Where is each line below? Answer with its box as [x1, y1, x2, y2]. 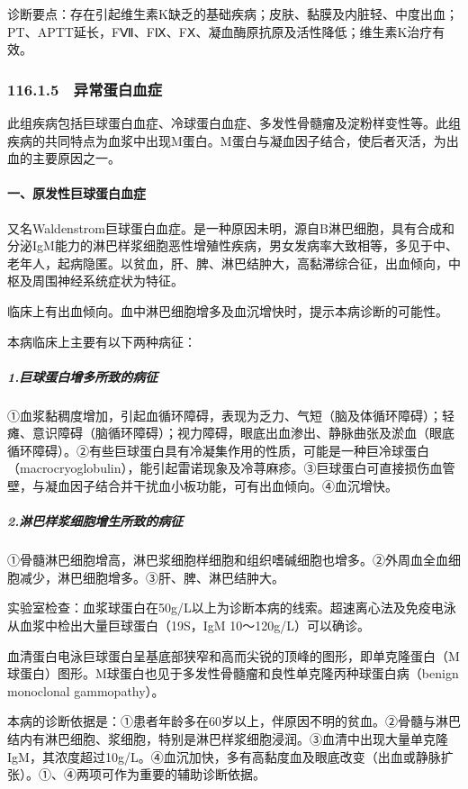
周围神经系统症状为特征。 [31, 271, 184, 290]
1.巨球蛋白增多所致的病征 [7, 367, 158, 385]
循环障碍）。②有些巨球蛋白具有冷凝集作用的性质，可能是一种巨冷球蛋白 [7, 440, 429, 459]
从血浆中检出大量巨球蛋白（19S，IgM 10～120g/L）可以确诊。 [7, 616, 371, 635]
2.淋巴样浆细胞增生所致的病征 [7, 512, 184, 531]
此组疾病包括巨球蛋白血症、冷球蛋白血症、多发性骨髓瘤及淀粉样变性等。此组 [7, 113, 461, 131]
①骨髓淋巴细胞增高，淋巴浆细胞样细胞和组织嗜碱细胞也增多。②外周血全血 [7, 550, 448, 569]
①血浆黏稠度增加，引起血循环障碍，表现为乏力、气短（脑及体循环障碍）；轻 [7, 405, 454, 424]
